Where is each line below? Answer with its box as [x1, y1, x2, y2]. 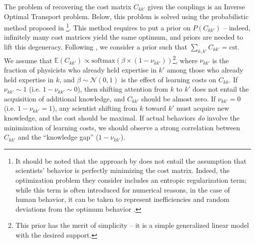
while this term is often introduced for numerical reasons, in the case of [15, 184, 230, 194]
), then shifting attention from [77, 84, 168, 94]
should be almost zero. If [141, 93, 216, 103]
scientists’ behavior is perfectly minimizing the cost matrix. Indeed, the [15, 165, 230, 175]
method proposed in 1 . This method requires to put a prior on [4, 21, 191, 32]
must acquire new [176, 103, 229, 113]
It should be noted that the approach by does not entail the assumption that [15, 155, 247, 166]
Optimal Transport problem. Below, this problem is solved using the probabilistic [4, 11, 249, 21]
